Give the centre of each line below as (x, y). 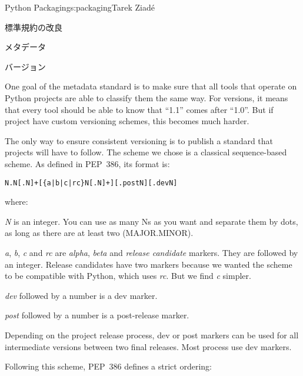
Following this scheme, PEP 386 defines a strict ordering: (108, 366)
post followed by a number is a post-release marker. (97, 315)
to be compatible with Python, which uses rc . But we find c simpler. (128, 276)
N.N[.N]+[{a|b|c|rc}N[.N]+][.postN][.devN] (91, 183)
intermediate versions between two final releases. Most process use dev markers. (148, 346)
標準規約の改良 (34, 27)
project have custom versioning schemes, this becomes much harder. (127, 121)
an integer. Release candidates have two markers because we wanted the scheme (149, 264)
